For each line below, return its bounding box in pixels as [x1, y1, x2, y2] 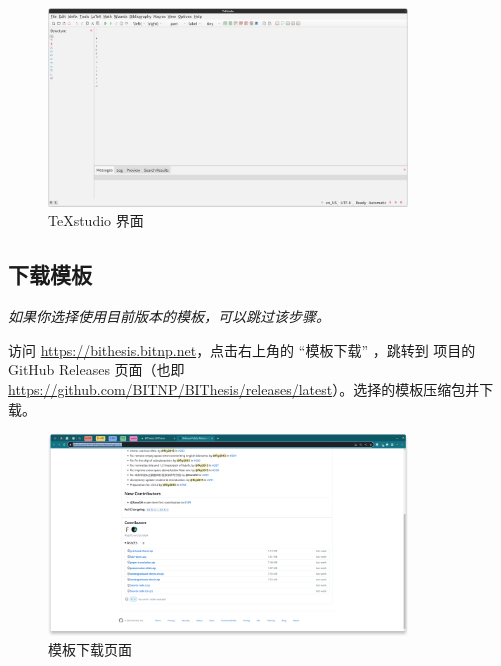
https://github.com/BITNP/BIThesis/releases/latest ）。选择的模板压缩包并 [8, 379, 480, 400]
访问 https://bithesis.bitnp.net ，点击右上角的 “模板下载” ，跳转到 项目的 [8, 339, 476, 360]
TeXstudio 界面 [48, 210, 144, 231]
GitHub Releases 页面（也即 [8, 359, 185, 380]
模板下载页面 [48, 639, 132, 660]
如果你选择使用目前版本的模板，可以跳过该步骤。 [8, 306, 330, 327]
